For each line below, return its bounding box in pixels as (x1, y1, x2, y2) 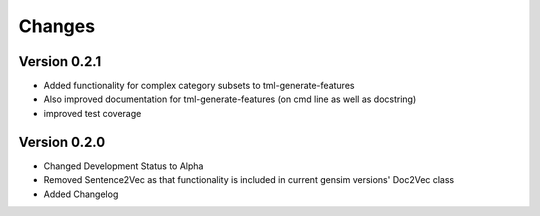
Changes (18, 15, 95, 37)
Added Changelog (43, 188, 119, 200)
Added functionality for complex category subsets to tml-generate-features (43, 80, 355, 92)
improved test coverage (43, 107, 142, 119)
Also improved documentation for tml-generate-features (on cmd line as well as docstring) (43, 93, 417, 105)
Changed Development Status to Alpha (43, 160, 204, 172)
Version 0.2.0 (18, 133, 106, 150)
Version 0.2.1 (18, 53, 102, 70)
